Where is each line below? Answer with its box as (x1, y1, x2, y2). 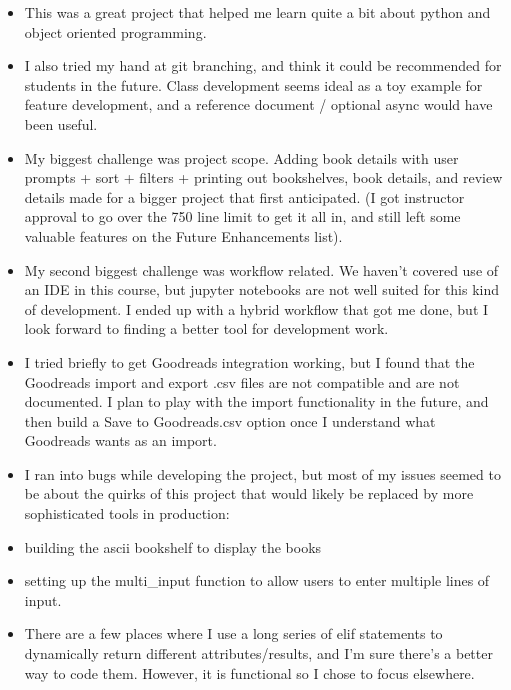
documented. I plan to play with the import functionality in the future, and (24, 391, 489, 412)
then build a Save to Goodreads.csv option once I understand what (24, 410, 436, 431)
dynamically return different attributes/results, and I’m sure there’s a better (24, 643, 493, 664)
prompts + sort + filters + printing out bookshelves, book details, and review (24, 167, 503, 188)
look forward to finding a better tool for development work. (24, 318, 389, 339)
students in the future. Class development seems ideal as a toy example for (24, 74, 483, 95)
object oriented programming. (24, 21, 207, 42)
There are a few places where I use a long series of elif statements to (24, 623, 443, 644)
